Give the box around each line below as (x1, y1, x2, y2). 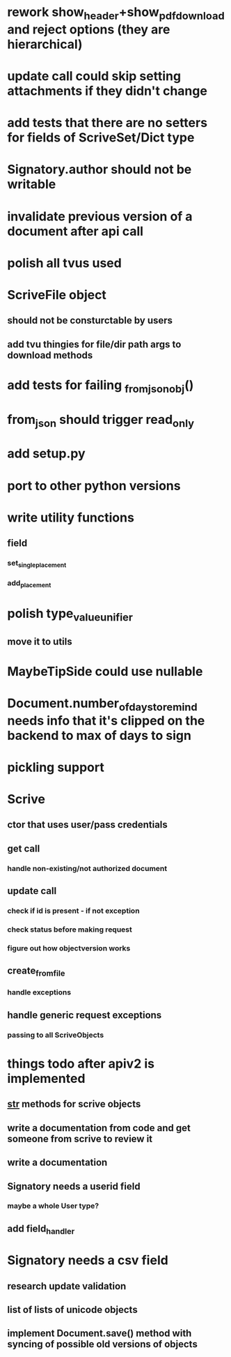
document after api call (7, 223, 144, 239)
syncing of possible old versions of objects (7, 1338, 198, 1350)
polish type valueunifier (7, 605, 134, 624)
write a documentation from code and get (7, 1122, 191, 1134)
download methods (7, 349, 93, 361)
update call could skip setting (7, 68, 182, 84)
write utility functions (7, 510, 134, 525)
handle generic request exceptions (7, 1009, 162, 1021)
